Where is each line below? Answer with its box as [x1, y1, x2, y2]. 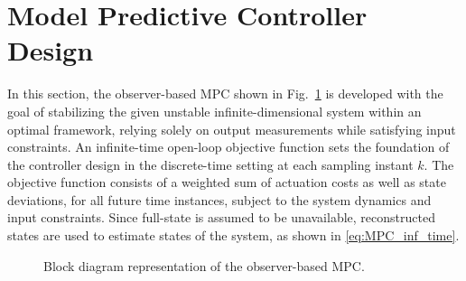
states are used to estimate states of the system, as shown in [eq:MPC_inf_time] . [7, 226, 460, 245]
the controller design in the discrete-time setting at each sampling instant [7, 155, 414, 173]
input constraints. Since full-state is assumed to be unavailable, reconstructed [7, 208, 435, 227]
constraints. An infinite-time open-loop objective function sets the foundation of [7, 137, 450, 156]
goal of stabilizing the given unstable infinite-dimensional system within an [7, 101, 422, 120]
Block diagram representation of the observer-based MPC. [43, 256, 365, 275]
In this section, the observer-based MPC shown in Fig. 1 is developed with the [7, 84, 443, 103]
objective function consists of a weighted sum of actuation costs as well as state [7, 173, 446, 192]
